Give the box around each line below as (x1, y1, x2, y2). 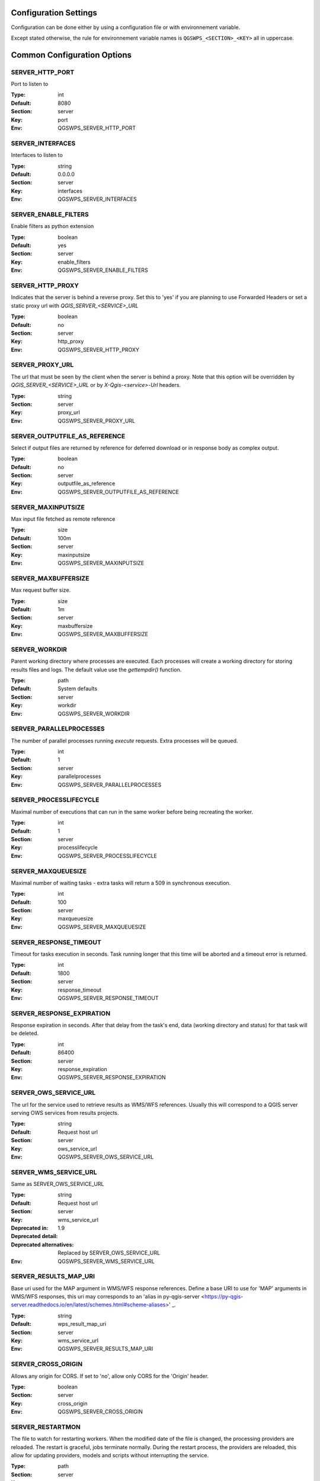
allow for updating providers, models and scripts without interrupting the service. (11, 1452, 209, 1459)
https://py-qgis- (204, 1293, 244, 1300)
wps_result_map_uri (57, 1320, 107, 1328)
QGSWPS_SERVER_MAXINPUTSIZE (57, 559, 145, 566)
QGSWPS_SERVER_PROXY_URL (57, 417, 136, 424)
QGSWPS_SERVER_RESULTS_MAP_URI (57, 1345, 153, 1352)
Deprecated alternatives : (11, 1241, 74, 1248)
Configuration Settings (11, 8, 98, 18)
